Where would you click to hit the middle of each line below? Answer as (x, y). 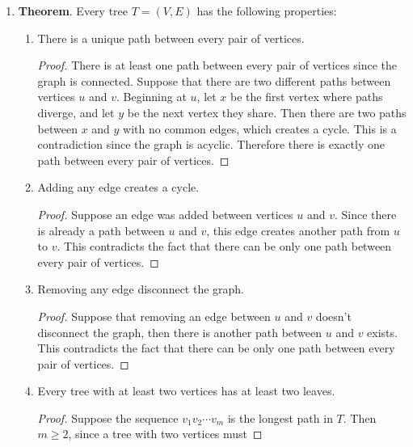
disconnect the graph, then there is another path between (180, 332)
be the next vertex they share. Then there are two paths (267, 112)
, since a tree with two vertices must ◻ (165, 434)
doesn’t (333, 316)
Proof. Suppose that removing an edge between (154, 316)
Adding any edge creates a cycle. (118, 187)
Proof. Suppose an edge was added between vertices (165, 214)
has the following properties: (267, 11)
